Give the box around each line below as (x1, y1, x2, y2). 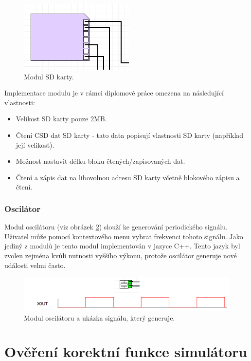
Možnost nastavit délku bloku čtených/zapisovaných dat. (16, 156, 185, 166)
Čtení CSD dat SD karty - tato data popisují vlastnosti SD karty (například (16, 130, 244, 140)
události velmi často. (4, 260, 66, 270)
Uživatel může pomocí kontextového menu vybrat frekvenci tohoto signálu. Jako (4, 231, 243, 241)
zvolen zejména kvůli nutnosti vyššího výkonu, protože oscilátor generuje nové (4, 250, 237, 260)
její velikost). (16, 139, 54, 150)
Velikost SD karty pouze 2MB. (16, 114, 107, 124)
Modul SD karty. (24, 71, 74, 81)
